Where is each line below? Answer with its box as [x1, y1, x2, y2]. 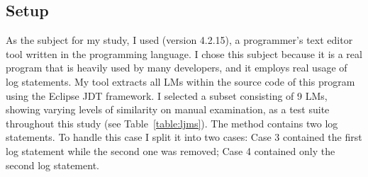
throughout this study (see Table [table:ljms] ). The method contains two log [6, 115, 338, 130]
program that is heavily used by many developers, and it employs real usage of [6, 60, 347, 75]
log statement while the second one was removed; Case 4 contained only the [6, 143, 335, 158]
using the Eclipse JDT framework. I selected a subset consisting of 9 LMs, [6, 88, 328, 103]
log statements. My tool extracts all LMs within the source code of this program [6, 74, 355, 88]
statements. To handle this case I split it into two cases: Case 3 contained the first [6, 130, 362, 144]
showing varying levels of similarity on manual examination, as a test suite [6, 102, 330, 117]
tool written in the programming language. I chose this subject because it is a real [6, 46, 362, 61]
